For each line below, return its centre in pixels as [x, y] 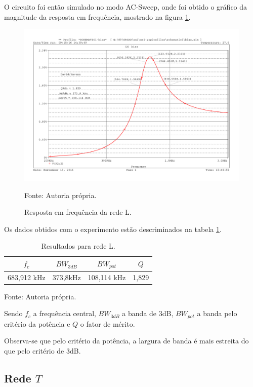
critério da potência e [37, 323]
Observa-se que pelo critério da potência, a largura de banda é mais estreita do [126, 341]
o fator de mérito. [108, 323]
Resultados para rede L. [78, 246]
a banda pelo [217, 313]
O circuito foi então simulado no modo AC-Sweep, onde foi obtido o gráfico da [126, 7]
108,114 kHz [107, 277]
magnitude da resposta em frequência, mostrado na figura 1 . [97, 16]
